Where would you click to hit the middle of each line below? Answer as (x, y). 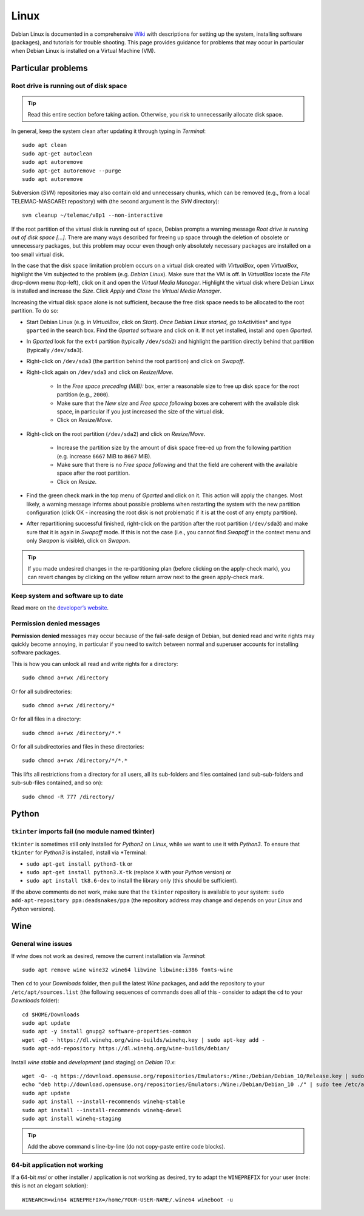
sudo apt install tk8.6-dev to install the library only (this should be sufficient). (132, 881)
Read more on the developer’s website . (60, 608)
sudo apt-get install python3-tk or (79, 864)
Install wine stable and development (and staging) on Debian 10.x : (93, 1062)
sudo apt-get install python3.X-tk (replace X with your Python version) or (129, 872)
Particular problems (49, 68)
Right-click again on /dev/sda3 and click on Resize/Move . (100, 372)
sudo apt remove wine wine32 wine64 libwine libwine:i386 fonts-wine (128, 970)
